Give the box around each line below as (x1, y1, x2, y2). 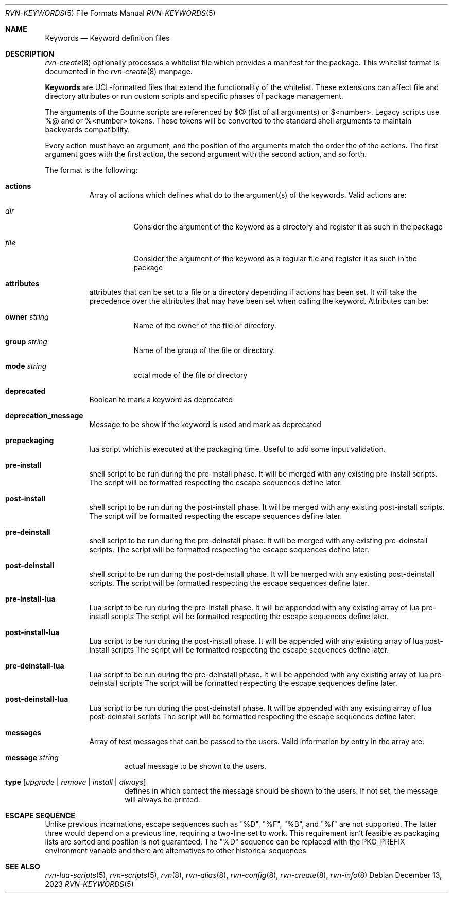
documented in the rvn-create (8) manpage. (45, 67, 193, 76)
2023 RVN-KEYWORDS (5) (45, 880, 134, 888)
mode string (5, 362, 47, 371)
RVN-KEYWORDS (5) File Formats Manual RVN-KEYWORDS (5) (5, 9, 216, 17)
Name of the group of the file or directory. (133, 346, 275, 355)
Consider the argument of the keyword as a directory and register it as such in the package (133, 222, 443, 231)
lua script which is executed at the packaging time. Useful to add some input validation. (89, 445, 386, 453)
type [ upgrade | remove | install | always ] (5, 778, 146, 786)
